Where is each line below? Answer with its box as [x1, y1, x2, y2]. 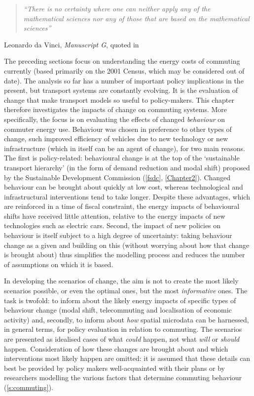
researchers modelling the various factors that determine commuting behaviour [4, 372, 242, 383]
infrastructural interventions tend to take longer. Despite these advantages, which [4, 191, 250, 201]
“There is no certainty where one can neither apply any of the [23, 3, 211, 13]
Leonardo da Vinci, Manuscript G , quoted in [4, 39, 139, 49]
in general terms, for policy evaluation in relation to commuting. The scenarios [4, 324, 242, 334]
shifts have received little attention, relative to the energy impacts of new [4, 210, 225, 221]
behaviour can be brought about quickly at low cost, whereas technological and [4, 182, 243, 192]
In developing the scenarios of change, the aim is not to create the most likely [4, 276, 239, 286]
